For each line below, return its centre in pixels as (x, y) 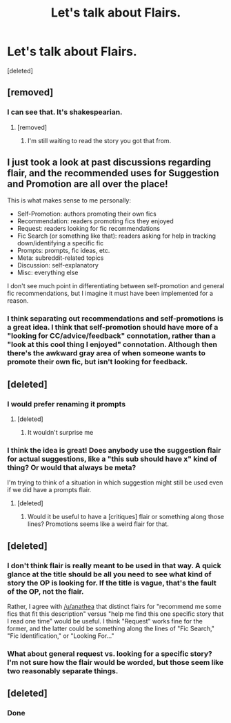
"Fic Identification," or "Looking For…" (61, 636)
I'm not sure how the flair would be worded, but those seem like (115, 662)
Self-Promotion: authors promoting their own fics (87, 214)
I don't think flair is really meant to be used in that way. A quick (114, 565)
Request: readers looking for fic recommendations (89, 229)
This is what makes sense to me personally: (69, 200)
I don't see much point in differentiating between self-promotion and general (116, 286)
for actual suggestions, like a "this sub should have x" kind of (112, 459)
